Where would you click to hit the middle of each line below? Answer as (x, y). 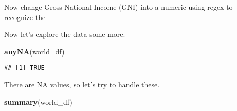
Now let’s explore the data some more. (65, 34)
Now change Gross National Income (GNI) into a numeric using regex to (118, 7)
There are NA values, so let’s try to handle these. (82, 85)
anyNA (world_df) (34, 51)
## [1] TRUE (24, 68)
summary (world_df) (38, 101)
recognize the (25, 17)
